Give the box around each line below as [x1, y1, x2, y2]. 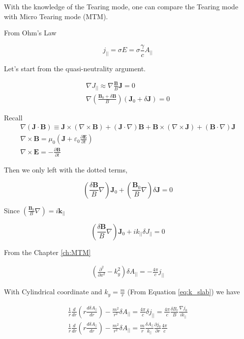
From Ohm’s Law [4, 28, 57, 38]
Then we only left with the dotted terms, [4, 165, 127, 175]
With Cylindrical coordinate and [4, 286, 102, 297]
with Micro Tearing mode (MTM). [4, 11, 108, 21]
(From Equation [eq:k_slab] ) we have [127, 286, 240, 297]
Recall [4, 112, 23, 122]
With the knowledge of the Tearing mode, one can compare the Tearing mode [4, 1, 239, 11]
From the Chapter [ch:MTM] [4, 247, 91, 257]
